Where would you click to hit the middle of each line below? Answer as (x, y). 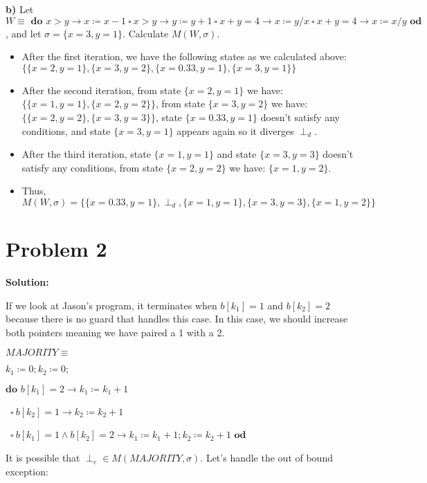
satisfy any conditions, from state (92, 167)
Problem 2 (56, 249)
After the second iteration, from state (101, 90)
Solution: (27, 282)
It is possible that (43, 458)
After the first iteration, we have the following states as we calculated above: (184, 56)
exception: (27, 471)
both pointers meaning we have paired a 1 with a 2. (115, 332)
